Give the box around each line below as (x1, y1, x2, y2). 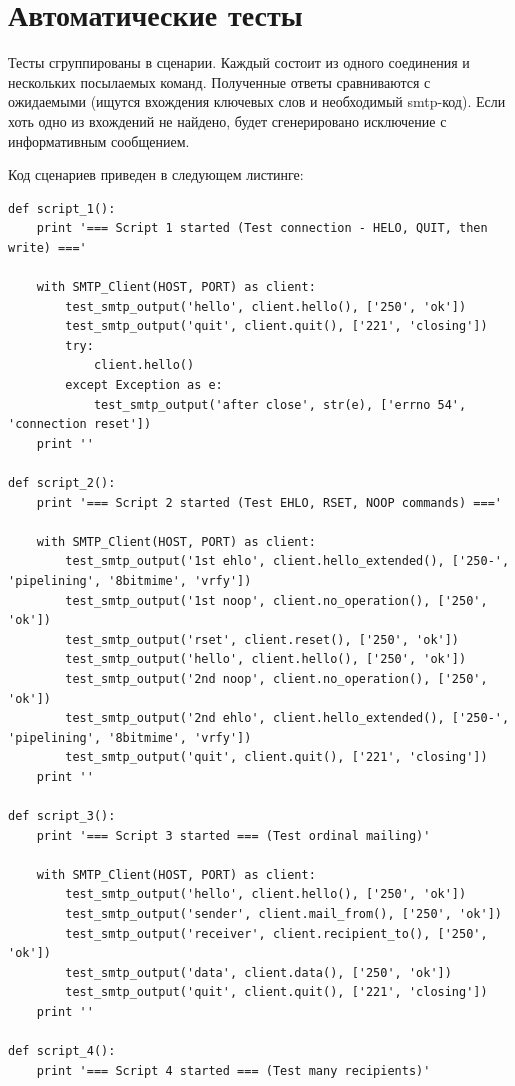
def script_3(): (8, 809, 116, 824)
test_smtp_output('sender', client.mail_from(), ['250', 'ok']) (65, 907, 502, 922)
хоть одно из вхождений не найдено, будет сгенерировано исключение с (8, 110, 447, 131)
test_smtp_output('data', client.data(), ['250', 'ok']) (65, 965, 452, 980)
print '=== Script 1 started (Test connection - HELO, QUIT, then (36, 221, 488, 236)
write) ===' (8, 240, 87, 255)
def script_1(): (8, 201, 116, 216)
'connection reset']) (8, 417, 152, 432)
